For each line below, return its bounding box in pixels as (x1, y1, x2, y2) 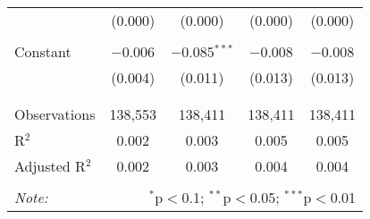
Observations (14, 104, 96, 124)
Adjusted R (14, 156, 86, 176)
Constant (14, 41, 71, 62)
